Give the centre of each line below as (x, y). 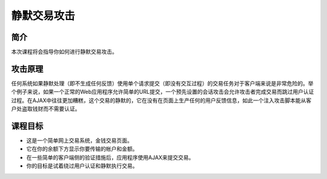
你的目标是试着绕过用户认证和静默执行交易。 (82, 166)
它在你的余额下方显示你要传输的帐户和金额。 (82, 149)
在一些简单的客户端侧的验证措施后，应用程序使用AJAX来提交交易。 (110, 157)
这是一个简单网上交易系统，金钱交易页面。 (79, 141)
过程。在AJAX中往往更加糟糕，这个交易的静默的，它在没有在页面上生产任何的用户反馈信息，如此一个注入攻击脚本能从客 (161, 100)
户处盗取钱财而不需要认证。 (46, 109)
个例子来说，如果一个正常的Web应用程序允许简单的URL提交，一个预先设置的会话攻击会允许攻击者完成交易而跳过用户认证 (163, 92)
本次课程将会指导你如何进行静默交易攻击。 (64, 52)
